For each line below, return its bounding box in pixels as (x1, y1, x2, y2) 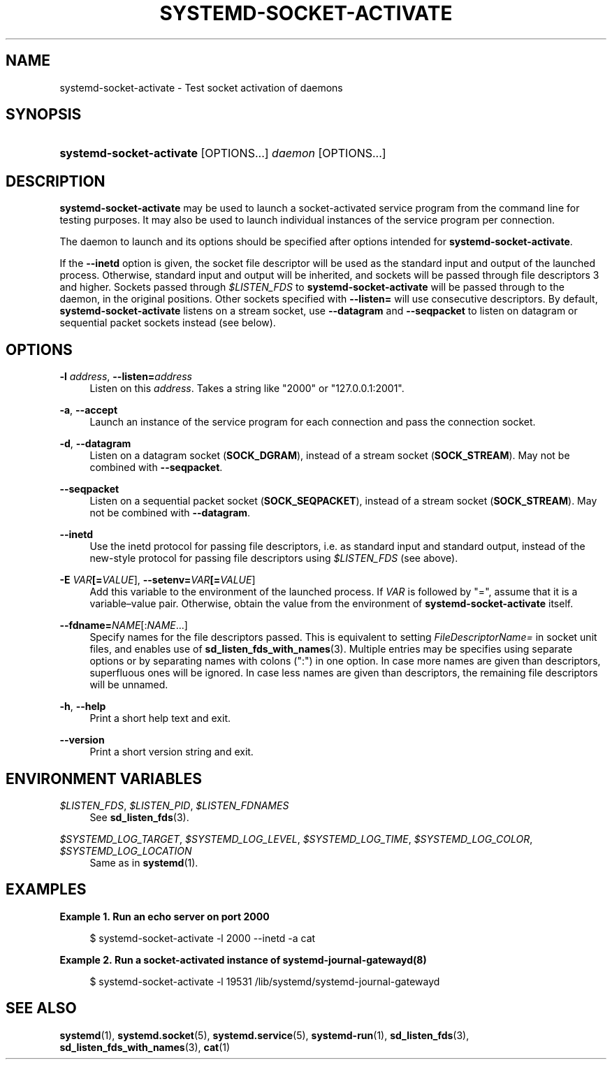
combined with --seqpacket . (89, 461, 223, 474)
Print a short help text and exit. (89, 712, 231, 725)
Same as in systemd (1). (89, 856, 198, 869)
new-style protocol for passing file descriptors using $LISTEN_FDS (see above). (89, 552, 458, 565)
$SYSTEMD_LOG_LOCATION (59, 844, 192, 857)
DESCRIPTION (6, 172, 105, 190)
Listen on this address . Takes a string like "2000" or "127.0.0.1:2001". (89, 382, 405, 395)
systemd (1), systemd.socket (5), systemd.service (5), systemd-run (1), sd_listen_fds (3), (59, 1029, 469, 1041)
